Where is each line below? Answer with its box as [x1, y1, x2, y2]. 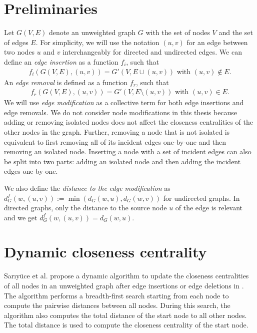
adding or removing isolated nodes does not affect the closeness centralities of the [4, 117, 253, 127]
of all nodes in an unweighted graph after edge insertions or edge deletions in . [4, 280, 244, 290]
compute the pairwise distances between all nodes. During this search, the [4, 300, 230, 310]
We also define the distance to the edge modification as [4, 182, 170, 193]
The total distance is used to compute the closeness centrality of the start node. [4, 319, 248, 330]
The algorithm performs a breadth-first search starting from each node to [4, 290, 229, 300]
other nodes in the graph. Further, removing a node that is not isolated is [4, 126, 230, 137]
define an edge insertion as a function [4, 56, 118, 67]
